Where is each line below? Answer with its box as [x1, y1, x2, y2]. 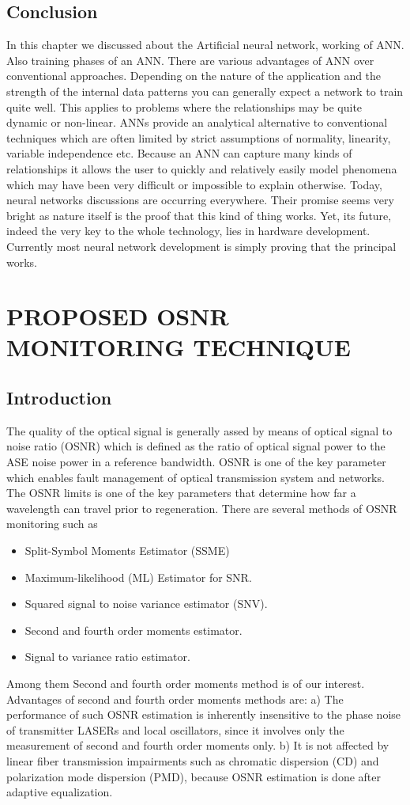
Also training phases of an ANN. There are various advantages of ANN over [6, 51, 374, 68]
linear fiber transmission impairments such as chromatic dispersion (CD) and [6, 752, 379, 769]
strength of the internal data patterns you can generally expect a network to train [6, 82, 404, 99]
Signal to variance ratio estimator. [24, 648, 190, 665]
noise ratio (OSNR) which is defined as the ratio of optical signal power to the [6, 438, 386, 454]
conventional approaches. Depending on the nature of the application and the [6, 67, 382, 84]
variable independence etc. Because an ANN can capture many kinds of [6, 145, 352, 161]
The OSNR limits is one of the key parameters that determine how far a [6, 484, 356, 501]
